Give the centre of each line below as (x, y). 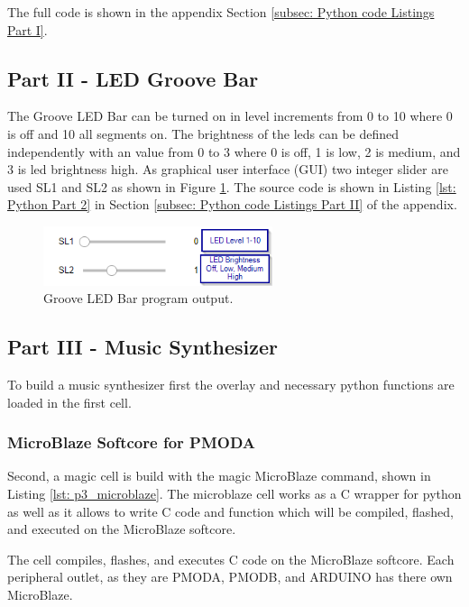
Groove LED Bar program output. (138, 298)
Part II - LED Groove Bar (133, 78)
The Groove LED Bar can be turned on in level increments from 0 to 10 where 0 (230, 116)
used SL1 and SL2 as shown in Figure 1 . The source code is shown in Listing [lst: (232, 186)
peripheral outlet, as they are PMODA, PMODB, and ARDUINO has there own (230, 577)
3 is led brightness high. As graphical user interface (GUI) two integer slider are (228, 169)
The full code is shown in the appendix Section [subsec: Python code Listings (221, 12)
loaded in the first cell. (69, 402)
